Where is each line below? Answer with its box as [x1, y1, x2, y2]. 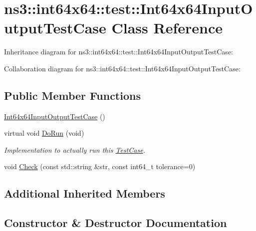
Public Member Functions [4, 87, 141, 103]
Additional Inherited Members [4, 186, 165, 201]
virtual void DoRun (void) [4, 128, 84, 138]
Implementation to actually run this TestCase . [4, 144, 145, 155]
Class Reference [111, 17, 223, 38]
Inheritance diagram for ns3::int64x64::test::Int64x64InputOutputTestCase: [4, 46, 233, 57]
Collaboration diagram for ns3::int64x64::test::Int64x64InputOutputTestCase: [4, 63, 241, 73]
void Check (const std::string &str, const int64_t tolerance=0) [4, 161, 196, 172]
